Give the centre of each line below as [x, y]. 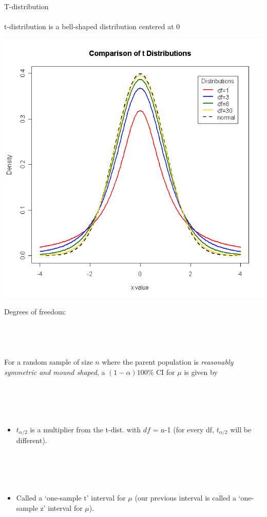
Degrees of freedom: [35, 312]
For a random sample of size [49, 362]
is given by [201, 372]
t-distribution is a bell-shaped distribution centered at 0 [92, 26]
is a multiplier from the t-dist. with [85, 429]
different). [32, 440]
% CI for [161, 372]
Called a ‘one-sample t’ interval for [71, 498]
